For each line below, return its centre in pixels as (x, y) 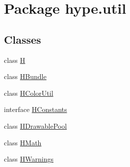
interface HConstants (36, 109)
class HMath (23, 142)
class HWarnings (29, 159)
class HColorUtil (29, 93)
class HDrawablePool (36, 125)
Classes (23, 39)
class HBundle (25, 76)
